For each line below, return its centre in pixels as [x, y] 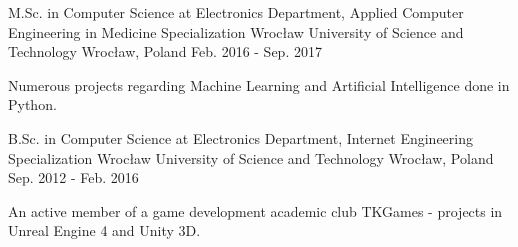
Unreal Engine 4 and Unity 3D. [104, 230]
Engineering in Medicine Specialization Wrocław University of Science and [236, 31]
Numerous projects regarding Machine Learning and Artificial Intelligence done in [259, 84]
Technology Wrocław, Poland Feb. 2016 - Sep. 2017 [165, 51]
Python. [32, 104]
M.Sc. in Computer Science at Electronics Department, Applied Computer [236, 12]
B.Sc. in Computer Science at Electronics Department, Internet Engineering [240, 137]
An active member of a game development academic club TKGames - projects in [255, 210]
